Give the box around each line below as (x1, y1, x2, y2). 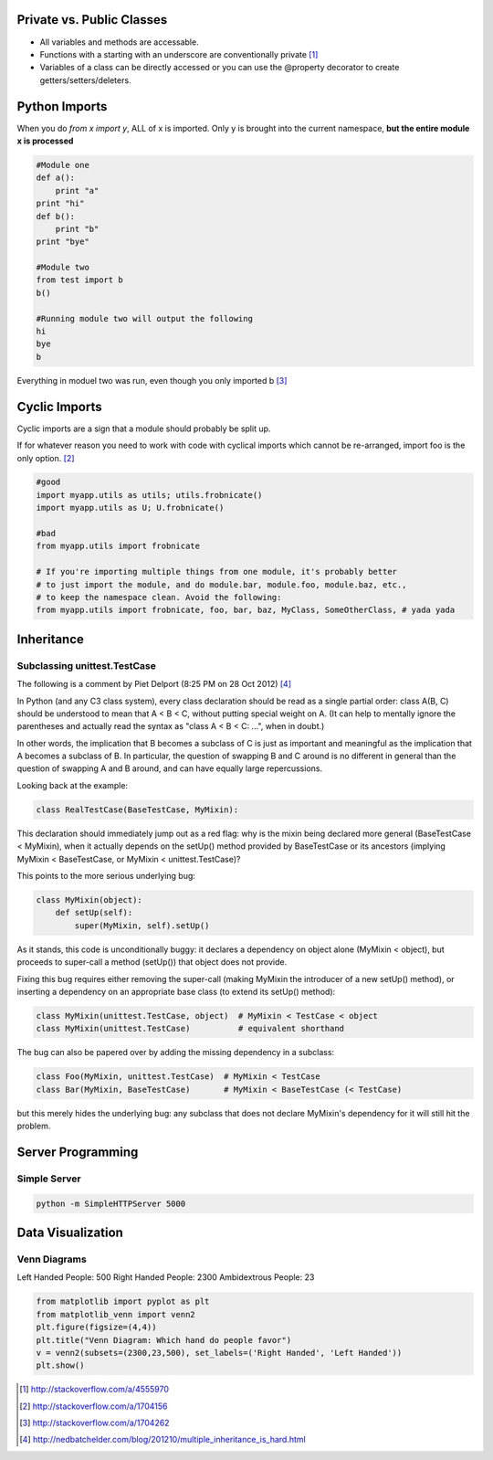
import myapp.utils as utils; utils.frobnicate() (36, 490, 263, 500)
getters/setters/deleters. (39, 74, 131, 86)
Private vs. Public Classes (16, 12, 168, 27)
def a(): (36, 173, 76, 183)
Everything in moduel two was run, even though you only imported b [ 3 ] (16, 375, 288, 386)
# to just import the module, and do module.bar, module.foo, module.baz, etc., (36, 579, 407, 589)
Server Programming (16, 1144, 139, 1159)
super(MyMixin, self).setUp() (74, 920, 210, 931)
